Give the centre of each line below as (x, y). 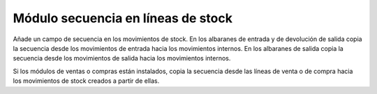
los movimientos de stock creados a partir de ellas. (86, 81)
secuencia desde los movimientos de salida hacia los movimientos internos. (122, 58)
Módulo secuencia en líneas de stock (123, 18)
